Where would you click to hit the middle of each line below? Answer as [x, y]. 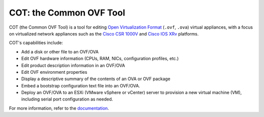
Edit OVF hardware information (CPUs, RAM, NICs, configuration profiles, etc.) [100, 59]
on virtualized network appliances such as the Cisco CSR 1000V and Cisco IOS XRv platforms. [104, 33]
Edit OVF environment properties [54, 72]
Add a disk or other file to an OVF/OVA [60, 51]
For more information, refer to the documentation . [59, 108]
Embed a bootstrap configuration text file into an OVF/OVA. [81, 85]
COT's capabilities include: [36, 43]
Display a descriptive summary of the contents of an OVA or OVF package [96, 79]
